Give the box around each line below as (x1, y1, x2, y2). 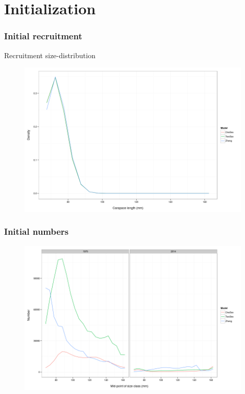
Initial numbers (4, 225, 69, 238)
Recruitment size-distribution (4, 50, 95, 60)
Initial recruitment (4, 30, 82, 42)
